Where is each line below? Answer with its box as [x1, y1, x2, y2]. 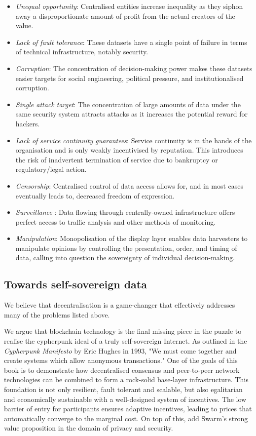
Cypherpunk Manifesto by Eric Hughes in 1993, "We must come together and [4, 345, 237, 356]
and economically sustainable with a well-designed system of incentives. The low [4, 394, 247, 404]
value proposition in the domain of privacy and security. [4, 423, 173, 433]
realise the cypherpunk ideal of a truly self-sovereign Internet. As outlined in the [4, 336, 247, 346]
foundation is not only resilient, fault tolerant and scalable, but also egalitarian [4, 384, 243, 395]
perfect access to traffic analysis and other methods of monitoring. [15, 216, 216, 227]
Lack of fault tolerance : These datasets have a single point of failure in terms [15, 37, 247, 47]
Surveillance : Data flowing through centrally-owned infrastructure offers [15, 207, 235, 217]
